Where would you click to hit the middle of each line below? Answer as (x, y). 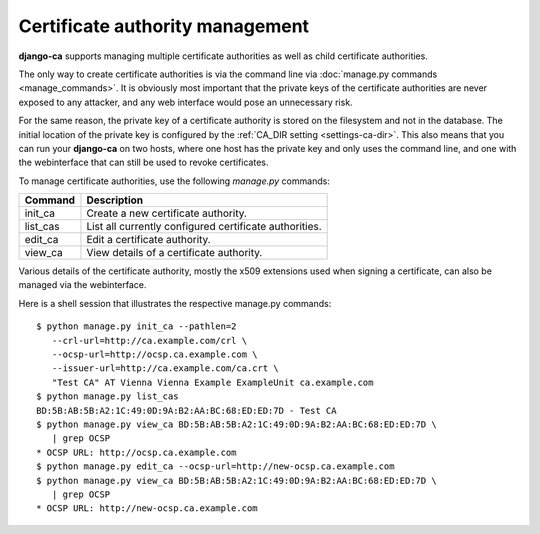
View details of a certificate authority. (174, 253)
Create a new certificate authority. (166, 213)
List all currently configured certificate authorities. (204, 227)
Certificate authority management (164, 26)
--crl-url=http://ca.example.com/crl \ (149, 340)
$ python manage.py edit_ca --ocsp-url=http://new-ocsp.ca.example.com (215, 466)
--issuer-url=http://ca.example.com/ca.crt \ (165, 368)
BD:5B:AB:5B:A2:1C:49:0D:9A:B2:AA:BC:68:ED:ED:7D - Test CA (186, 410)
